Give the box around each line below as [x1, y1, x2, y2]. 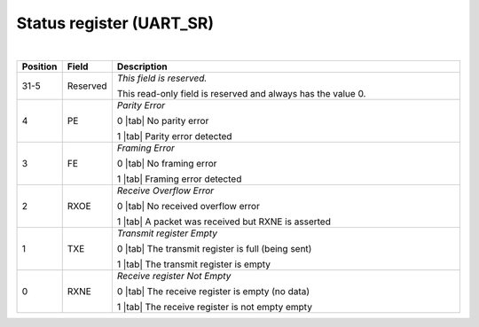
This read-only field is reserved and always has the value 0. [116, 87, 366, 99]
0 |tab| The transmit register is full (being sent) [116, 242, 312, 254]
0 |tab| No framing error [116, 157, 217, 169]
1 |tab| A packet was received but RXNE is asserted [116, 215, 332, 228]
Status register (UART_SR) [16, 13, 215, 33]
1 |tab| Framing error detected [116, 173, 242, 185]
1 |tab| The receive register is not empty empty [116, 300, 312, 313]
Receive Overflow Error [116, 184, 215, 197]
